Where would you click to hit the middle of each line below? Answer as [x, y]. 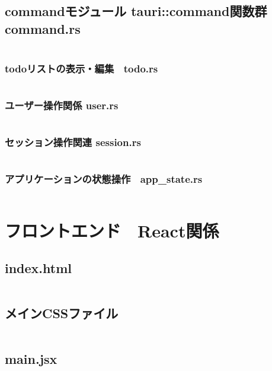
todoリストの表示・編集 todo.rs [81, 68]
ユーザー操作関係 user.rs [62, 105]
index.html [39, 268]
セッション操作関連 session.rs [73, 142]
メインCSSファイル [62, 313]
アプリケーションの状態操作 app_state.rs [104, 179]
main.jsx [31, 358]
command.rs [43, 28]
